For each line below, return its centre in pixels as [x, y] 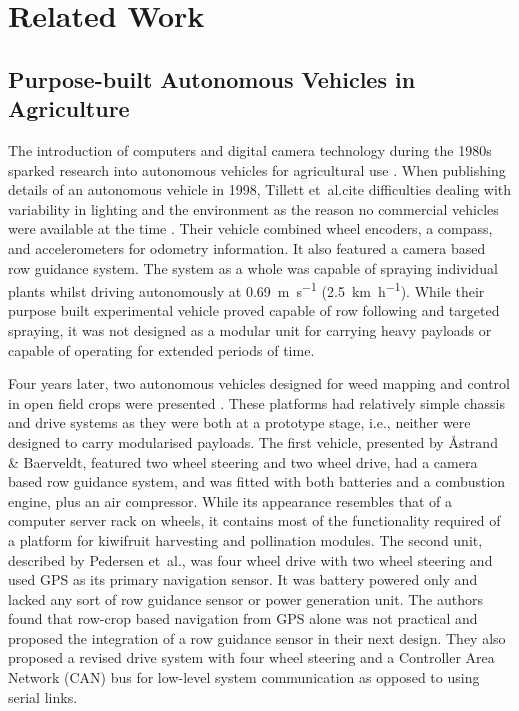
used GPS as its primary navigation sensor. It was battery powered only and [243, 579]
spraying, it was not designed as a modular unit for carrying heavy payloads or [250, 329]
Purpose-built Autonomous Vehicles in [212, 78]
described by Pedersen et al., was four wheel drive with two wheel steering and [250, 559]
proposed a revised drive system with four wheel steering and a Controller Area [251, 657]
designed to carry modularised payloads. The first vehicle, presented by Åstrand [253, 441]
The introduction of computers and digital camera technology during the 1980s [250, 149]
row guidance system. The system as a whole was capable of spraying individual [253, 267]
